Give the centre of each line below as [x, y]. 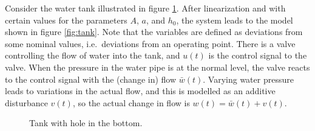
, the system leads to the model [235, 20]
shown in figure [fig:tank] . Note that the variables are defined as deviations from [154, 32]
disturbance [26, 102]
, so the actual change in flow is [131, 102]
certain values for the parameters [66, 20]
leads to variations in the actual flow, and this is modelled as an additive [140, 91]
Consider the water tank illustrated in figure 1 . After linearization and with [145, 8]
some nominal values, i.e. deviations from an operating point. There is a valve [150, 43]
